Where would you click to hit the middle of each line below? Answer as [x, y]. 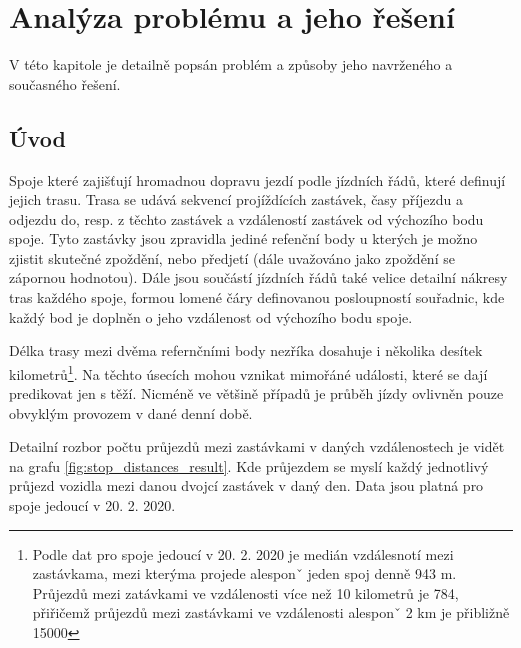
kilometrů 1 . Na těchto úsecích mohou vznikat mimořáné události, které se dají [248, 372]
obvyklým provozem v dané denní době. [131, 412]
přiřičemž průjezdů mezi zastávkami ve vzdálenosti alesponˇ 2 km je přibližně [271, 612]
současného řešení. [65, 83]
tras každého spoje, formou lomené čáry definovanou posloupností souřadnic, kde [257, 297]
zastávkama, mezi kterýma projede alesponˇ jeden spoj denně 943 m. [244, 573]
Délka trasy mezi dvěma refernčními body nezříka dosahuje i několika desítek [246, 350]
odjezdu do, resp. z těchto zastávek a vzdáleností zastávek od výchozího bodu [246, 218]
